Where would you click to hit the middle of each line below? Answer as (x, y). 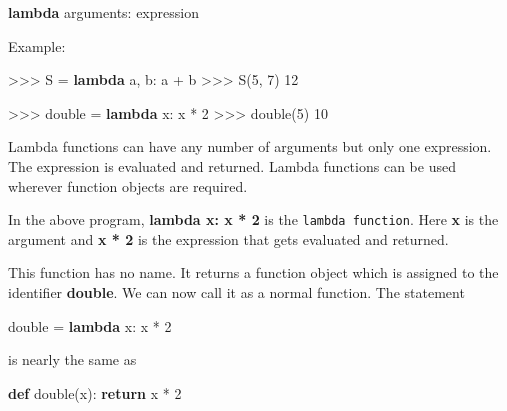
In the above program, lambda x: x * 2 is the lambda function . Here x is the (253, 219)
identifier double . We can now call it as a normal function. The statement (236, 292)
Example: (37, 45)
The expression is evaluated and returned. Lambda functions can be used (232, 165)
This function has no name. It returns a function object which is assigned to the (253, 272)
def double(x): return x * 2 (95, 392)
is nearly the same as (72, 359)
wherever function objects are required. (128, 185)
